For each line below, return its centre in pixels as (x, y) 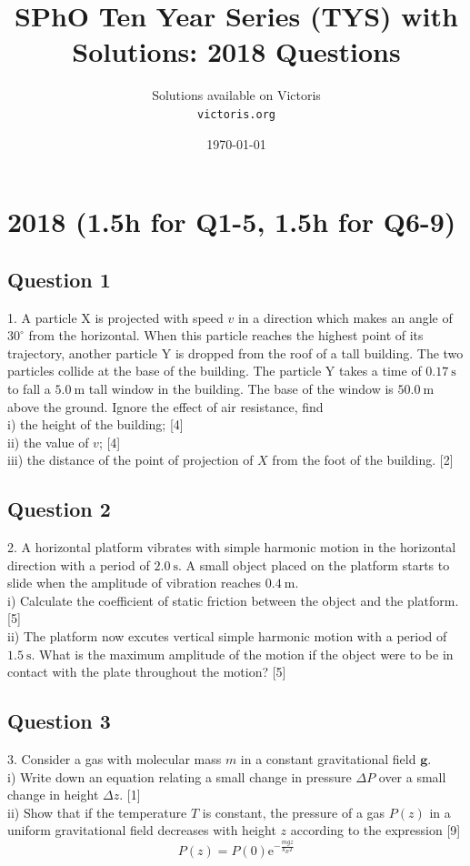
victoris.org (236, 114)
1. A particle (42, 317)
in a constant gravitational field (328, 759)
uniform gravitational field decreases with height (142, 830)
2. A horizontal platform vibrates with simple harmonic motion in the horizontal (232, 547)
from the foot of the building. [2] (363, 460)
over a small (412, 776)
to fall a (29, 388)
